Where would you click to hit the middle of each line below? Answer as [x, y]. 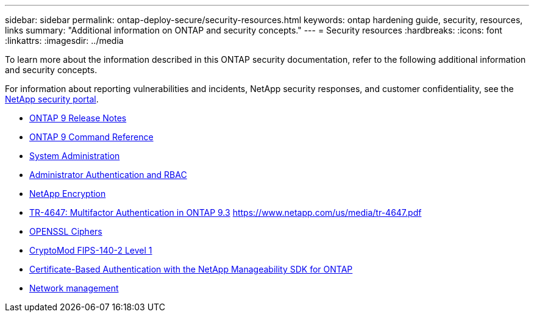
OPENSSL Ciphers [66, 231]
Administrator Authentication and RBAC [108, 175]
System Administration [75, 156]
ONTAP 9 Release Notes [78, 118]
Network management [74, 288]
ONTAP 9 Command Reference [91, 137]
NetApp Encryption [68, 194]
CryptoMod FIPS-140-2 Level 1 [91, 250]
